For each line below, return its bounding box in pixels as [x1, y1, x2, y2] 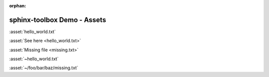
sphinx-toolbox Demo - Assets [9, 15, 107, 24]
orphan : [9, 3, 26, 8]
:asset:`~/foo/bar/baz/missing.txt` [9, 65, 78, 71]
